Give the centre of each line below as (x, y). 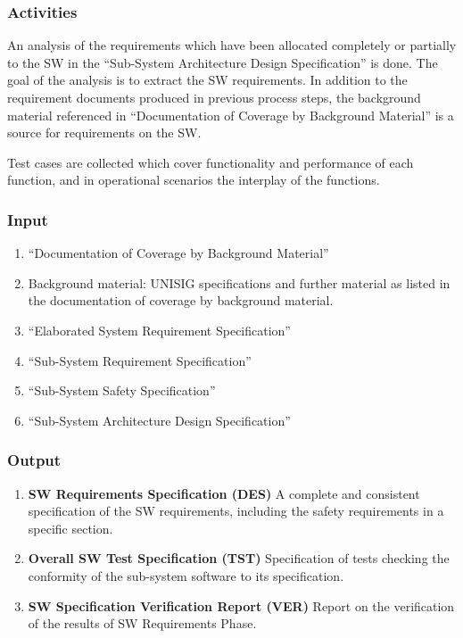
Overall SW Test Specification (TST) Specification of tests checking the (239, 558)
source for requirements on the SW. (104, 133)
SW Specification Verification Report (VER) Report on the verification (241, 605)
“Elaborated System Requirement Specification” (159, 330)
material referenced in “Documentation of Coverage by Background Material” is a (231, 115)
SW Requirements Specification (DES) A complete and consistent (224, 493)
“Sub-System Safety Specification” (122, 390)
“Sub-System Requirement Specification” (140, 360)
